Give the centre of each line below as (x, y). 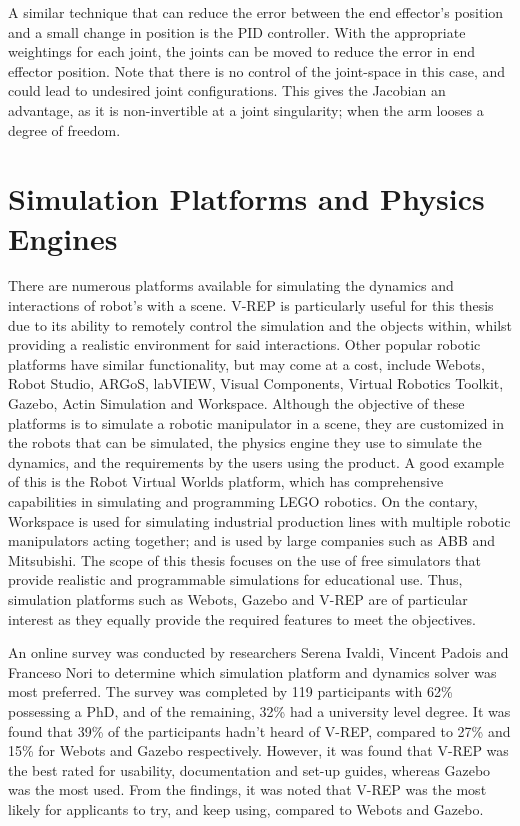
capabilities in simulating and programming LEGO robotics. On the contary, (243, 501)
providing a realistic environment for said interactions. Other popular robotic (244, 344)
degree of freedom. (64, 129)
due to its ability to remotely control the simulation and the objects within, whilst (260, 324)
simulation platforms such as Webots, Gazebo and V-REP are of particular (238, 598)
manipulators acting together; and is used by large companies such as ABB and (252, 540)
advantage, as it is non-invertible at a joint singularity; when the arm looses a (246, 109)
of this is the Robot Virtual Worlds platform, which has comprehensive (226, 481)
